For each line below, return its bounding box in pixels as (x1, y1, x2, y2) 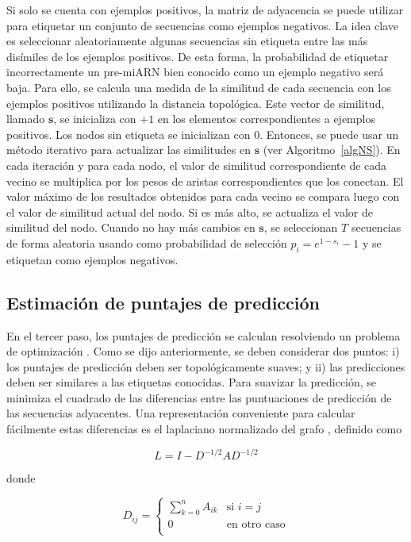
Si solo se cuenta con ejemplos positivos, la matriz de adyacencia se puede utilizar (6, 2, 404, 17)
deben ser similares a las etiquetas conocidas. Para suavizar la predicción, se (6, 374, 377, 390)
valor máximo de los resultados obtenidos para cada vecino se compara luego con (6, 188, 400, 205)
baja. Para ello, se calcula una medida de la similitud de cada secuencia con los (6, 79, 391, 95)
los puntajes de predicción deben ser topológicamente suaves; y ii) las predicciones (6, 358, 405, 375)
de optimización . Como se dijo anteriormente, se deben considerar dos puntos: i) (6, 343, 400, 359)
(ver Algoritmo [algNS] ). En (263, 141, 401, 158)
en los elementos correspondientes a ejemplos (157, 110, 375, 127)
